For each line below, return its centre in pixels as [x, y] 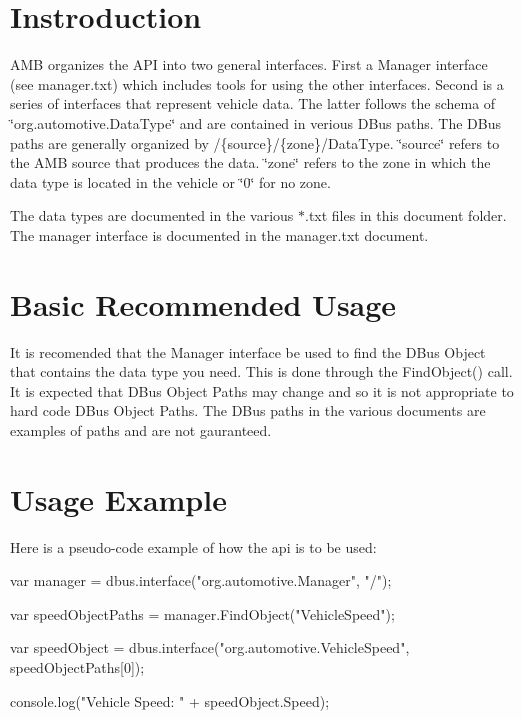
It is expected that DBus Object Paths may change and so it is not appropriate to [262, 390]
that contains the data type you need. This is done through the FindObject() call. [261, 371]
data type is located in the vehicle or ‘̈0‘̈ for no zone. [170, 181]
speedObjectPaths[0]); [77, 667]
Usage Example [118, 498]
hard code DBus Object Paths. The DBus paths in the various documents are [248, 410]
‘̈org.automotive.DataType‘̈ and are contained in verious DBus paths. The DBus [256, 122]
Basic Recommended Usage [203, 303]
